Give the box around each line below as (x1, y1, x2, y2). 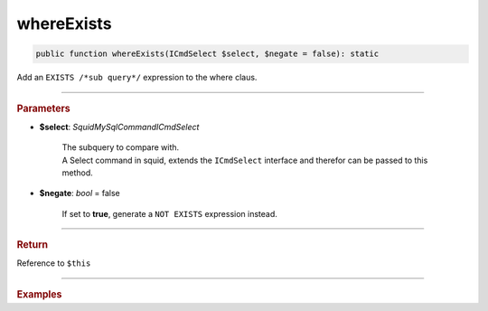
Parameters (16, 102, 71, 115)
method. (61, 167, 94, 178)
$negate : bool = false (39, 188, 121, 199)
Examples (16, 287, 62, 300)
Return (16, 239, 49, 251)
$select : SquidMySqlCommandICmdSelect (39, 121, 200, 132)
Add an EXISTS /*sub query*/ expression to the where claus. (16, 72, 258, 83)
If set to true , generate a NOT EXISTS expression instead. (61, 208, 277, 219)
